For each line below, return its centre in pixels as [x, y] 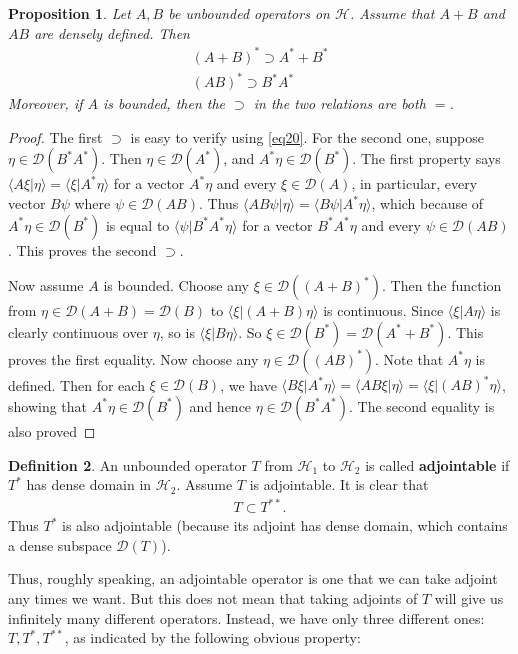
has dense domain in [89, 484]
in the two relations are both [339, 103]
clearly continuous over [78, 331]
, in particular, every [414, 183]
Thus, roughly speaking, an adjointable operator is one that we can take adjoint [253, 578]
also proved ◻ [52, 430]
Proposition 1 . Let [69, 13]
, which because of [427, 203]
